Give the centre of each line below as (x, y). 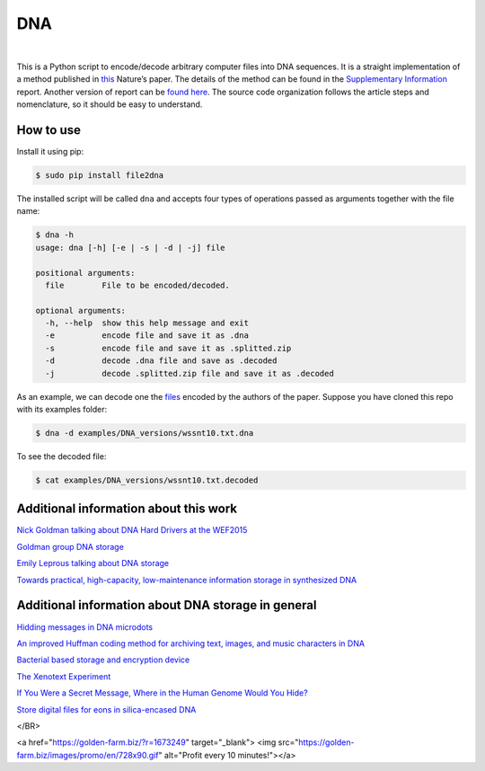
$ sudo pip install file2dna (100, 175)
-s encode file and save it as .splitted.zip (168, 348)
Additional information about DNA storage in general (167, 605)
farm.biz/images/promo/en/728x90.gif (88, 755)
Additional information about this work (127, 509)
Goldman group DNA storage (71, 546)
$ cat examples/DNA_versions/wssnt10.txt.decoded (147, 480)
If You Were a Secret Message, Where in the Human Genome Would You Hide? (163, 693)
